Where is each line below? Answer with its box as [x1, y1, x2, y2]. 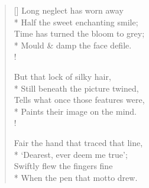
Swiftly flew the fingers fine [14, 160, 113, 172]
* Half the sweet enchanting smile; [14, 15, 138, 28]
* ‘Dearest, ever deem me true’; [14, 148, 128, 160]
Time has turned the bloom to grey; [14, 27, 145, 40]
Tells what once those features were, [14, 93, 145, 106]
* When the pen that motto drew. [14, 171, 138, 183]
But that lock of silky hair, [14, 70, 111, 82]
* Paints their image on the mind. [14, 105, 137, 117]
